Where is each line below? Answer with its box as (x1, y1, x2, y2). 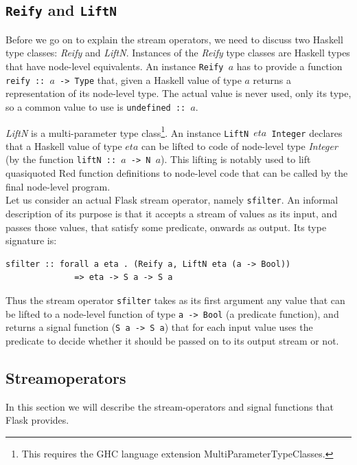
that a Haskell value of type (5, 138, 122, 153)
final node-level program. (5, 179, 111, 193)
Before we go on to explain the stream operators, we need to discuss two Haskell (5, 32, 343, 46)
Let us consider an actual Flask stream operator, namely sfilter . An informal (5, 193, 338, 207)
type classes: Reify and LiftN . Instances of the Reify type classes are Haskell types (5, 45, 350, 60)
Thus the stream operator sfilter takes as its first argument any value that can (5, 292, 345, 307)
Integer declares (271, 125, 343, 140)
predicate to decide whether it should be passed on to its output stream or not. (5, 333, 339, 347)
